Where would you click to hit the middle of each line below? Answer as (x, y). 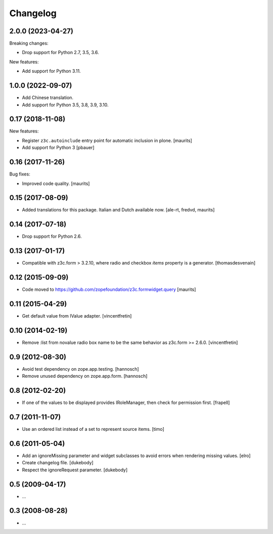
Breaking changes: (29, 43)
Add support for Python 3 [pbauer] (58, 148)
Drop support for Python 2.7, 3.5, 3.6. (60, 53)
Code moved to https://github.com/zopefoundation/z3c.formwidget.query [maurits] (109, 290)
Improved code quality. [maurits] (56, 183)
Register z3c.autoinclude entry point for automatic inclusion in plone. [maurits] (107, 140)
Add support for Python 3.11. (51, 71)
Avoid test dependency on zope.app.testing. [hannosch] (80, 369)
